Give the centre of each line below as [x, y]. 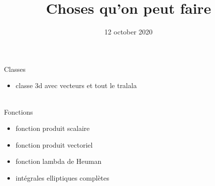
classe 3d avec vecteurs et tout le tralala [76, 85]
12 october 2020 [129, 32]
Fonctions [19, 111]
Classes [15, 69]
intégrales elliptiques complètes [63, 177]
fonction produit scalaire [53, 128]
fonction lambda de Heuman [59, 161]
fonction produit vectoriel [54, 144]
